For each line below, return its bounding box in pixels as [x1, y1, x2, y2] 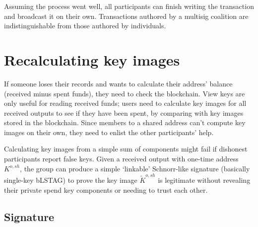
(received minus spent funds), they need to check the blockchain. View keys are [4, 88, 245, 98]
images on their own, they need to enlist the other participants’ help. [4, 127, 214, 137]
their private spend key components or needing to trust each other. [4, 184, 208, 195]
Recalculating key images [4, 49, 180, 70]
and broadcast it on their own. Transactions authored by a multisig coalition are [4, 10, 249, 21]
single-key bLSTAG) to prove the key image [4, 174, 137, 185]
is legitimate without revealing [158, 174, 251, 185]
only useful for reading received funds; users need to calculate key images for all [4, 98, 247, 108]
